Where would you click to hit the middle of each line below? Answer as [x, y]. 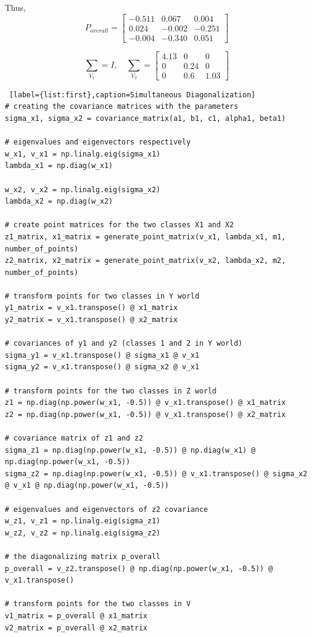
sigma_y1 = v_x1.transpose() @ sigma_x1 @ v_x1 [102, 355]
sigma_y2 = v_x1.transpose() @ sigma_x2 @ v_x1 [102, 367]
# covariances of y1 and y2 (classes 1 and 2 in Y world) [124, 344]
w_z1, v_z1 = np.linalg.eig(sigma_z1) [83, 521]
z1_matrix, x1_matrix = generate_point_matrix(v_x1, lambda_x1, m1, [145, 237]
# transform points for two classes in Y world [102, 296]
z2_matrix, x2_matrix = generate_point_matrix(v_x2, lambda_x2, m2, [145, 261]
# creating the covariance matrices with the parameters [122, 107]
